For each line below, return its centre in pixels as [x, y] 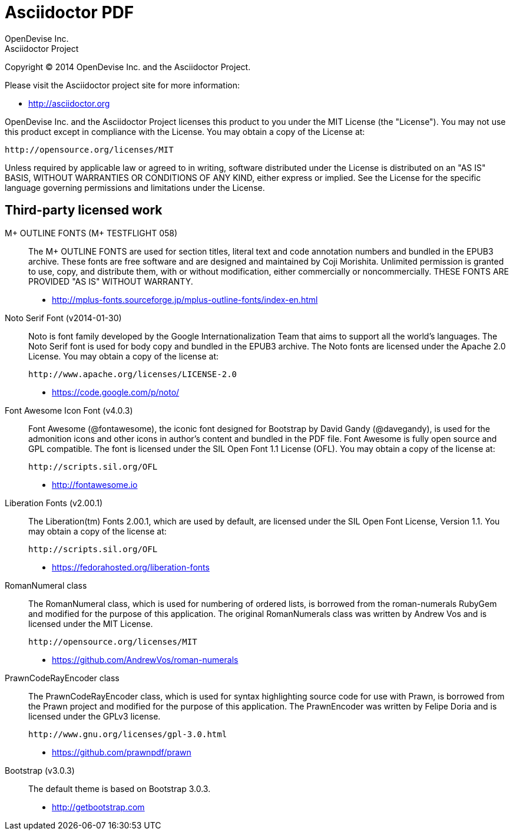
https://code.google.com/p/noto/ [116, 392]
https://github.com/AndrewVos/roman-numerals [145, 659]
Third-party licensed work [84, 210]
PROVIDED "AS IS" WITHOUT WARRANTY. [111, 281]
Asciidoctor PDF [69, 12]
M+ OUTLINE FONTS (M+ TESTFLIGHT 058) [91, 233]
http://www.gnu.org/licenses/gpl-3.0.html [128, 734]
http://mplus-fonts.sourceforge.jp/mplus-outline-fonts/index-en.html [185, 299]
